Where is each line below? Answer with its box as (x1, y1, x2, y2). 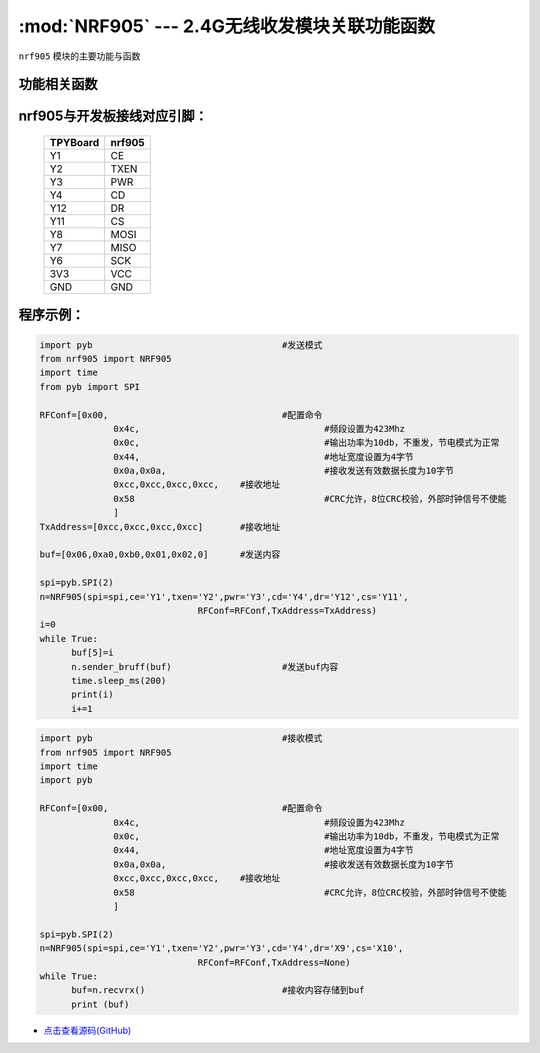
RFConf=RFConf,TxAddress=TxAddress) (197, 605, 378, 616)
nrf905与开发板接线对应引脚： (18, 108, 209, 125)
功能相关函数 (18, 76, 98, 93)
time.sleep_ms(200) (71, 675, 167, 686)
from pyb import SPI (39, 381, 140, 392)
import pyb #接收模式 (39, 733, 323, 744)
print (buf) (71, 998, 130, 1010)
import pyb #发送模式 (39, 339, 323, 350)
